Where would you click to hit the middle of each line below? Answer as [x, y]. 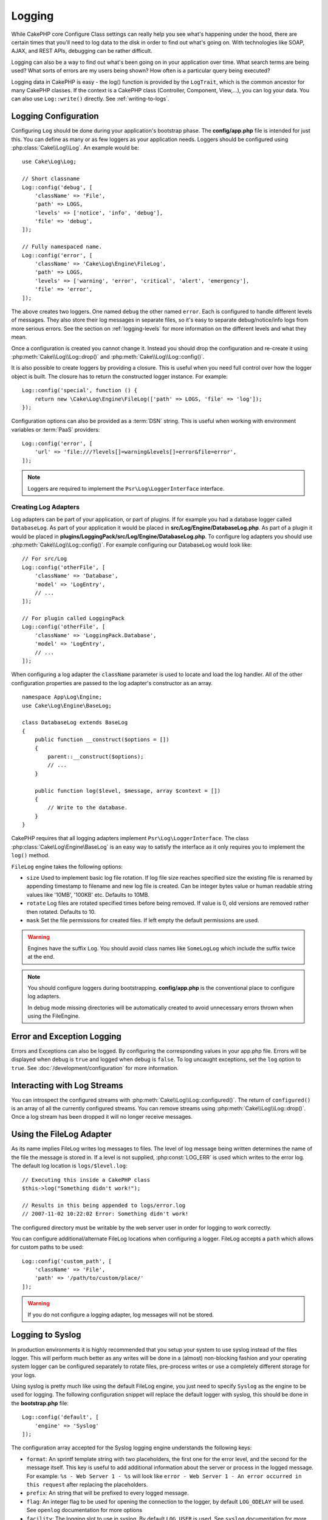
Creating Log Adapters [46, 507]
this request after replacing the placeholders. [87, 1484]
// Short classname [51, 179]
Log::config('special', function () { [80, 390]
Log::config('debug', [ [57, 187]
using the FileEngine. [54, 1016]
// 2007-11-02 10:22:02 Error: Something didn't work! [105, 1214]
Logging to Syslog [46, 1335]
